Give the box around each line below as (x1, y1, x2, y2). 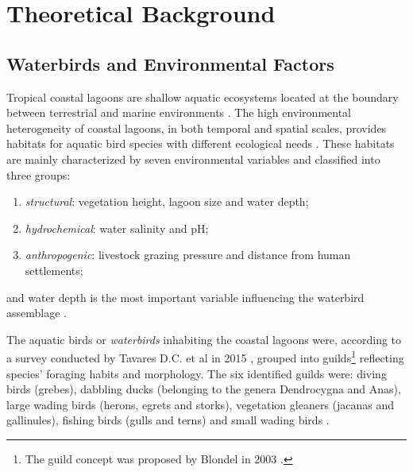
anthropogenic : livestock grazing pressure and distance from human (25, 246, 351, 263)
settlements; (25, 261, 83, 278)
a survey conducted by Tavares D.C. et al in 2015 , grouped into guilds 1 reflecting (6, 347, 404, 366)
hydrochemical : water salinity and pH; (25, 219, 209, 236)
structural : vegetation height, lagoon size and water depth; (25, 193, 309, 210)
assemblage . (6, 304, 67, 321)
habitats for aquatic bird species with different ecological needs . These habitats (6, 135, 395, 152)
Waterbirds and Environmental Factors (6, 51, 334, 75)
